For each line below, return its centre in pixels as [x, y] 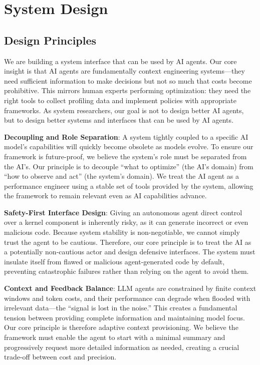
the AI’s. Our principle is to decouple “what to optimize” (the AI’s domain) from [129, 166]
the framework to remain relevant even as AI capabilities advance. [105, 196]
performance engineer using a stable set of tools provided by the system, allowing [129, 186]
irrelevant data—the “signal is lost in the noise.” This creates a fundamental [121, 308]
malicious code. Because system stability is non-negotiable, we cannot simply [122, 232]
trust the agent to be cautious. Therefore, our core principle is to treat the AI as [128, 242]
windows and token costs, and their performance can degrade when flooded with [127, 298]
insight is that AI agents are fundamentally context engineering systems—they [124, 71]
